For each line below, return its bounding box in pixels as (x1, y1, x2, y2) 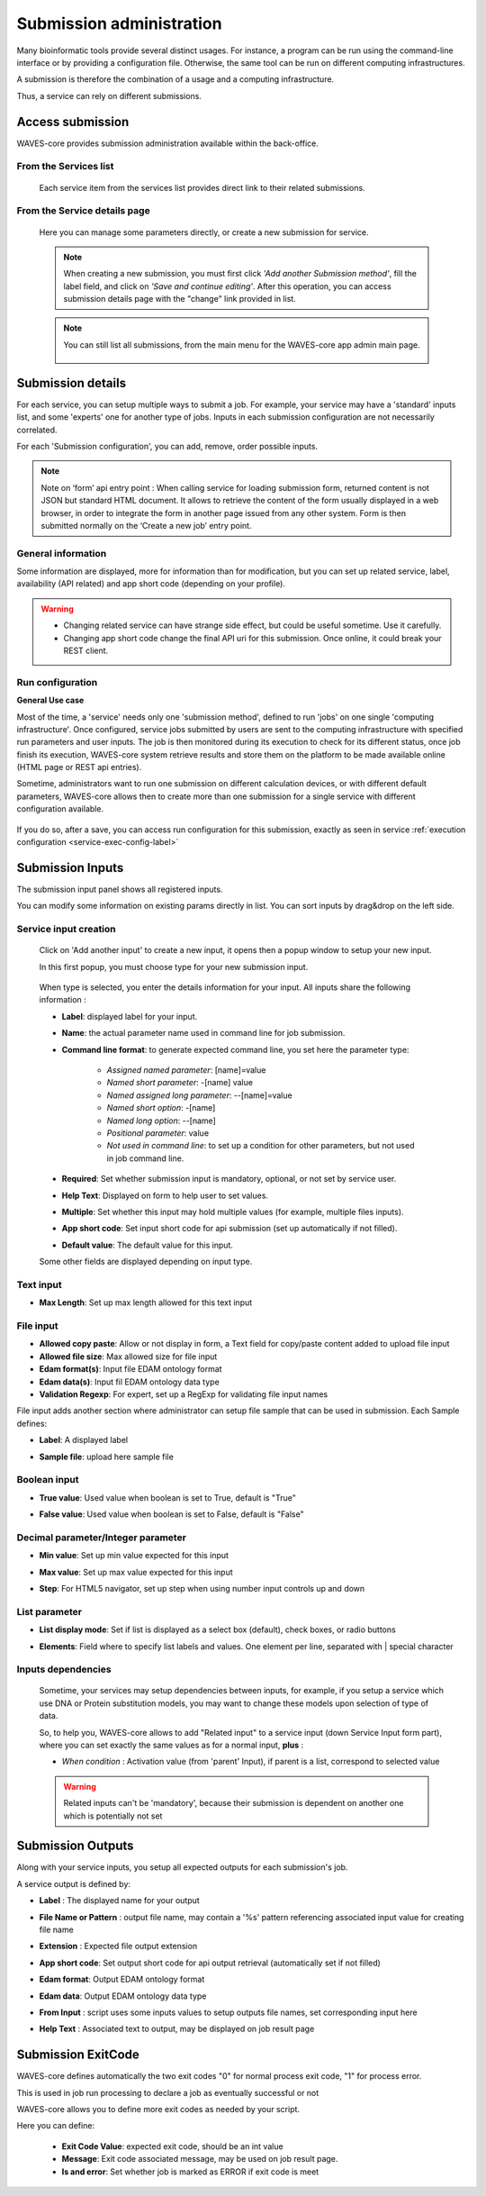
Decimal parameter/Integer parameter (16, 1531, 186, 1544)
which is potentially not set (63, 1810, 163, 1821)
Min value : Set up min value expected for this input (39, 1550, 229, 1561)
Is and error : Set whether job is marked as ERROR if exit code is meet (61, 2166, 319, 2177)
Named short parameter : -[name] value (106, 1077, 254, 1088)
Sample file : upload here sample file (39, 1451, 175, 1462)
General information (16, 547, 107, 559)
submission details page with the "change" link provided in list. (63, 294, 296, 304)
